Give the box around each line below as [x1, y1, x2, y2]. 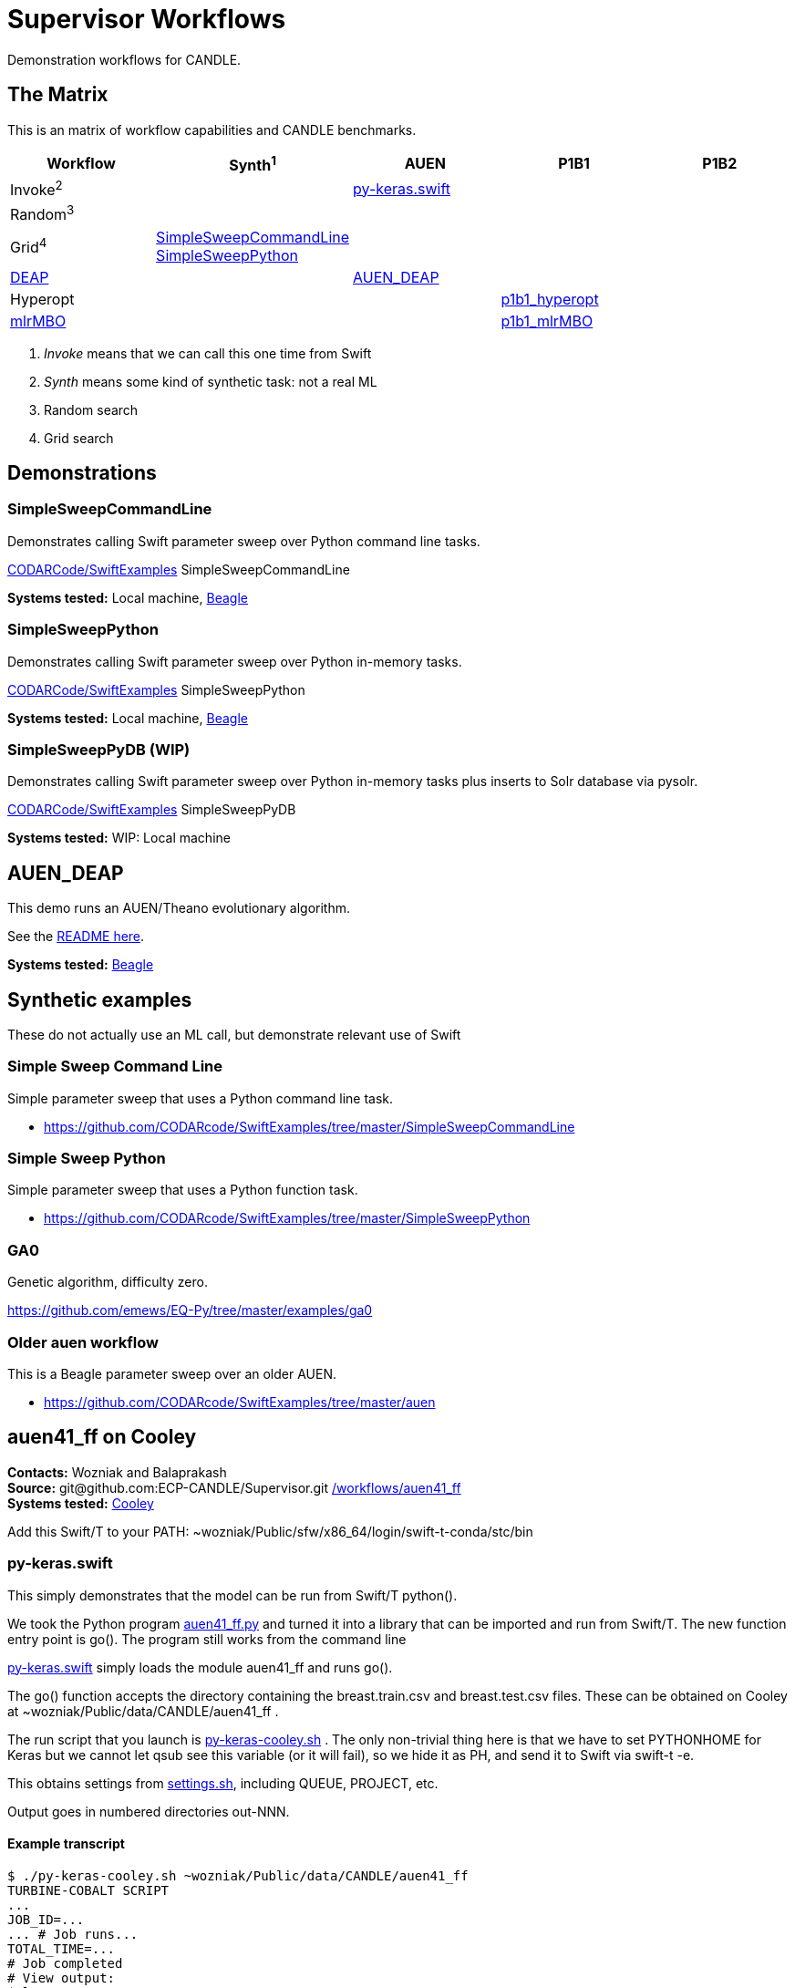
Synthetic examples [7, 988, 192, 1011]
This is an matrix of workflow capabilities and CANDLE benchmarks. [7, 121, 417, 138]
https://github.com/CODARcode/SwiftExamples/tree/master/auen [44, 1393, 436, 1410]
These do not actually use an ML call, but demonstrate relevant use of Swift [7, 1026, 461, 1042]
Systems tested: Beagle [7, 957, 154, 973]
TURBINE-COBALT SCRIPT [7, 1882, 170, 1898]
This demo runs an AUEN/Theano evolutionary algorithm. [7, 900, 350, 916]
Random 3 [10, 202, 75, 224]
